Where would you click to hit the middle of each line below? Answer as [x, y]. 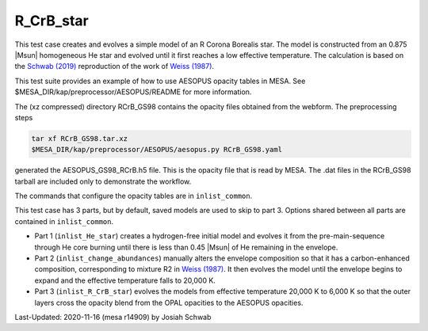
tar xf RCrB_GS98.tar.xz [80, 138]
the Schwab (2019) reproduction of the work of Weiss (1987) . [114, 67]
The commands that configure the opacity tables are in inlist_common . [134, 196]
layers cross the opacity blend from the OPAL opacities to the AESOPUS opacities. [169, 302]
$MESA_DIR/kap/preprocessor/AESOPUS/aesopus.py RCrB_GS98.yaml [157, 150]
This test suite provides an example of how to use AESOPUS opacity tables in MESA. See [160, 81]
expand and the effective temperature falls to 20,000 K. [125, 280]
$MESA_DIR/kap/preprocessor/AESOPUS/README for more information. [133, 92]
